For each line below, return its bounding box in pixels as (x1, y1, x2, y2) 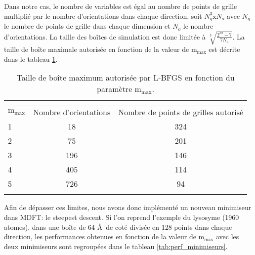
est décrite (209, 44, 240, 54)
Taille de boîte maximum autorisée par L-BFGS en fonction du (16, 72, 235, 84)
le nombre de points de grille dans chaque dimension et (4, 21, 170, 31)
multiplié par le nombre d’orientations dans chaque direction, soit (4, 10, 202, 21)
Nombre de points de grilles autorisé (118, 106, 244, 118)
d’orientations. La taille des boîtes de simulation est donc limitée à (4, 31, 206, 42)
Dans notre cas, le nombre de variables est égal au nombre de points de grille (4, 1, 237, 11)
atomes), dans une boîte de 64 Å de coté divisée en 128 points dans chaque (4, 221, 232, 232)
